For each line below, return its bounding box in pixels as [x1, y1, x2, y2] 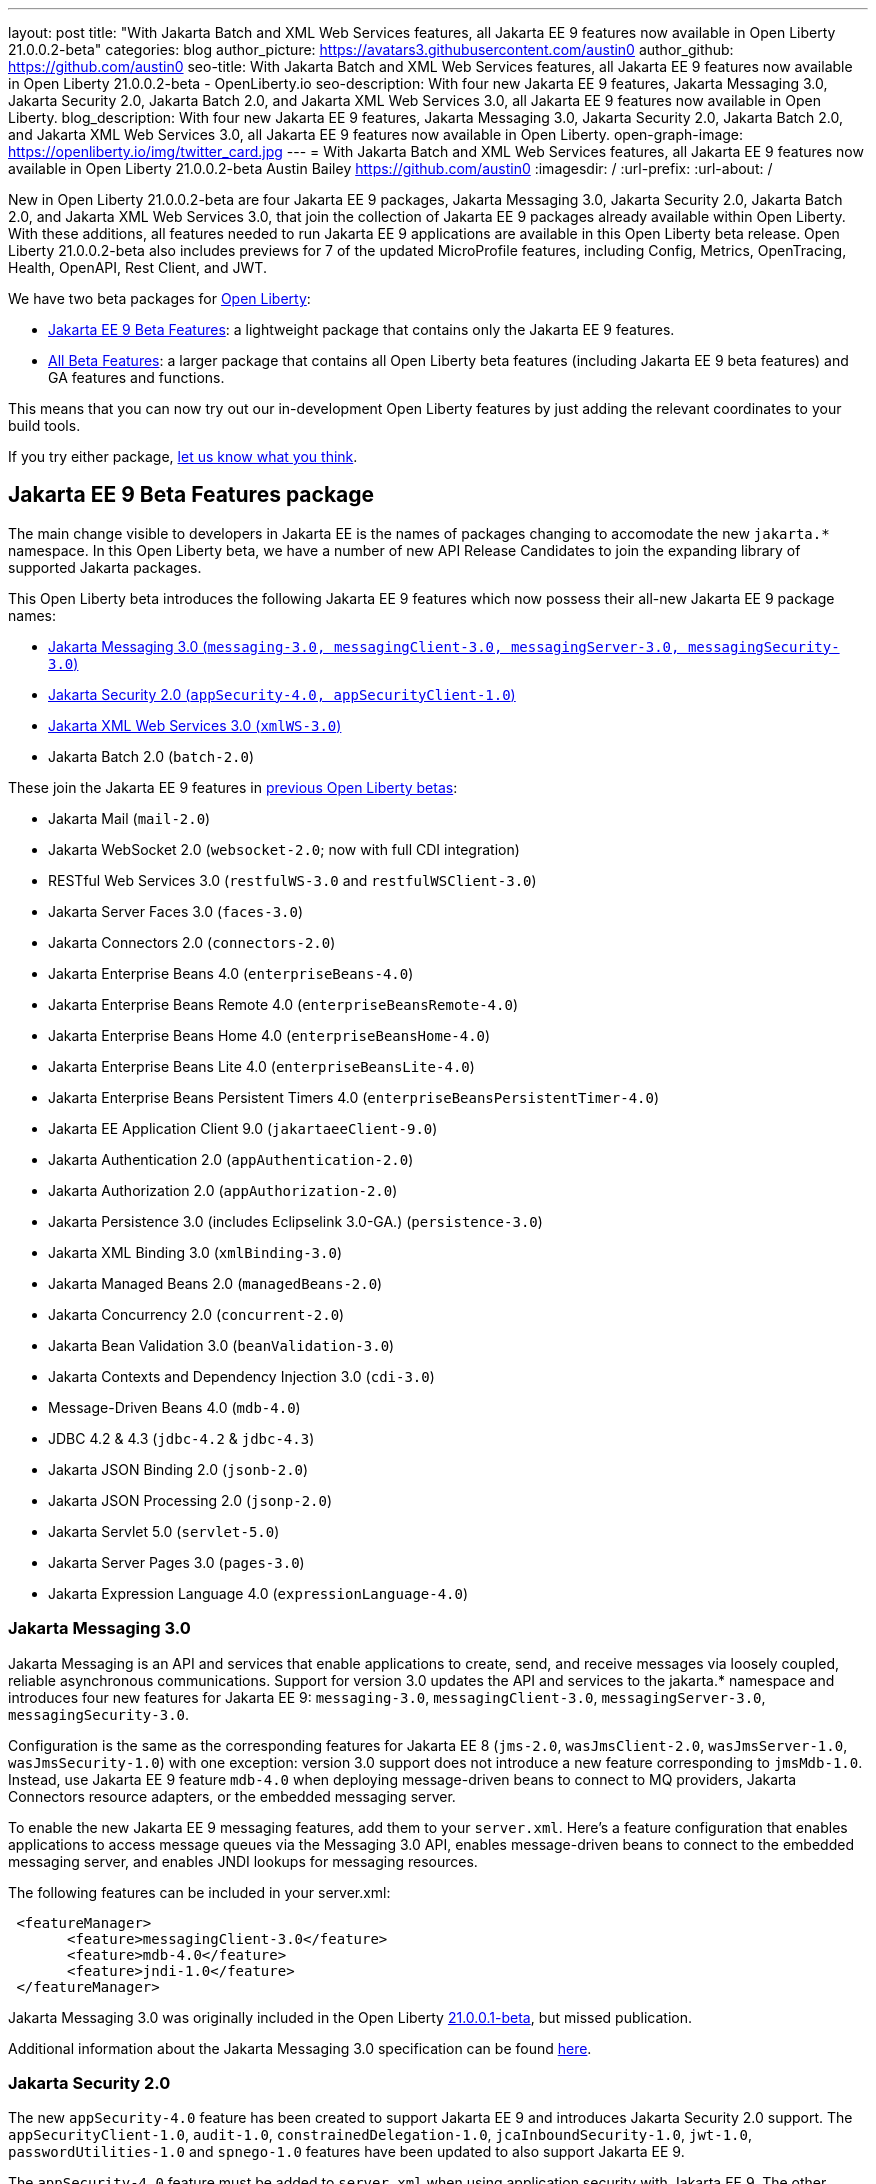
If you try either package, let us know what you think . [8, 448, 358, 465]
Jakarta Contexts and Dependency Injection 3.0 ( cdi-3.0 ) [48, 1367, 435, 1385]
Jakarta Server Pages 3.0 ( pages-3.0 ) [48, 1553, 305, 1571]
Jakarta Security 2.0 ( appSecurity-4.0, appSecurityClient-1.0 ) [48, 685, 516, 703]
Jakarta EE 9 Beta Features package [8, 482, 375, 508]
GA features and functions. [48, 369, 225, 386]
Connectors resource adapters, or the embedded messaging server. [8, 1787, 456, 1805]
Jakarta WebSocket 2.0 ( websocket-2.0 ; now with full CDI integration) [48, 840, 520, 858]
